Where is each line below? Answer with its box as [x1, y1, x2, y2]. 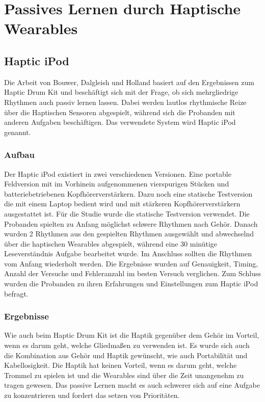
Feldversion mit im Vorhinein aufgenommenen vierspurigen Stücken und [4, 178, 229, 189]
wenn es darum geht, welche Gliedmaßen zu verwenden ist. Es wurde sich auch [4, 340, 250, 351]
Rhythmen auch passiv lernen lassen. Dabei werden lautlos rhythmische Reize [4, 96, 247, 107]
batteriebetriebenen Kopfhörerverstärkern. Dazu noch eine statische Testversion [4, 188, 253, 199]
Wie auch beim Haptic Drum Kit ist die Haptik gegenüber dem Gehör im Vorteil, [4, 330, 259, 340]
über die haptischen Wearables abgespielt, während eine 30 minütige [4, 238, 218, 249]
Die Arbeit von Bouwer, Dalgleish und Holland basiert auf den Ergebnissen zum [4, 76, 254, 87]
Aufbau [4, 148, 35, 161]
